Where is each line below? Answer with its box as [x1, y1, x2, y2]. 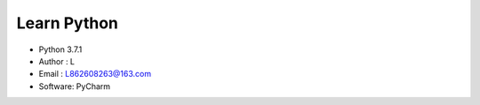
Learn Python [16, 13, 119, 33]
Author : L [38, 56, 76, 66]
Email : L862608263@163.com [38, 69, 151, 79]
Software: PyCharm [38, 80, 111, 92]
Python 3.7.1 [38, 44, 83, 55]
